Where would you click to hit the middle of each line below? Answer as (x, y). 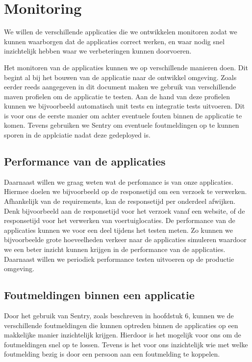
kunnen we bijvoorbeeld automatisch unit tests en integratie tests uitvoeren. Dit (125, 106)
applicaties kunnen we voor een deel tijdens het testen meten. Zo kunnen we (118, 230)
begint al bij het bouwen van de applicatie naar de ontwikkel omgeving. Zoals (120, 77)
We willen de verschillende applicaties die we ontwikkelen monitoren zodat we (121, 32)
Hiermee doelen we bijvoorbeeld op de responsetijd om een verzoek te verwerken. (126, 191)
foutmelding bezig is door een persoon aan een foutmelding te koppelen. (112, 354)
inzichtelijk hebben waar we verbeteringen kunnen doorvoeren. (98, 51)
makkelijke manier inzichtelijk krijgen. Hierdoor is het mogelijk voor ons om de (123, 335)
